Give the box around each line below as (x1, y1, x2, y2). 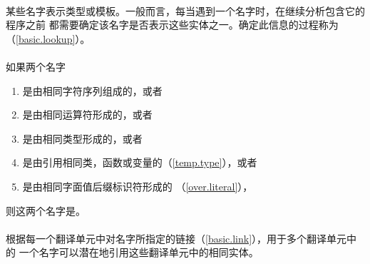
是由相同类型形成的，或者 (22, 131, 143, 146)
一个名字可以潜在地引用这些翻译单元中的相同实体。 (19, 245, 259, 260)
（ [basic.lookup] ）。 (6, 31, 91, 46)
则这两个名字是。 (6, 203, 86, 218)
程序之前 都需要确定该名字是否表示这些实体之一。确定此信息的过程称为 (6, 17, 339, 32)
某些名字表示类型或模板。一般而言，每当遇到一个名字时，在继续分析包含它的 (6, 3, 365, 18)
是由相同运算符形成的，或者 (22, 107, 153, 122)
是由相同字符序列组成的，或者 (22, 83, 163, 98)
